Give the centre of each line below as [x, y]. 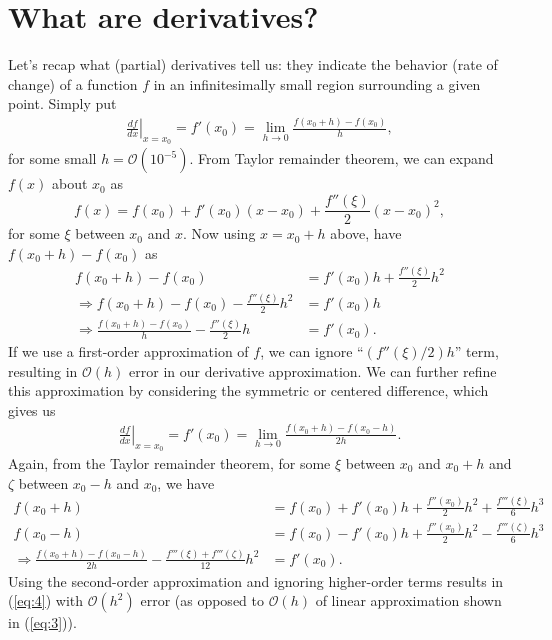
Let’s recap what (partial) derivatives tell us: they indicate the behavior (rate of [253, 64]
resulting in [43, 370]
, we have [186, 482]
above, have [366, 233]
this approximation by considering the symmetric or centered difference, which [248, 390]
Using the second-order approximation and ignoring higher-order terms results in [256, 580]
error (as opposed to [202, 600]
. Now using [219, 233]
